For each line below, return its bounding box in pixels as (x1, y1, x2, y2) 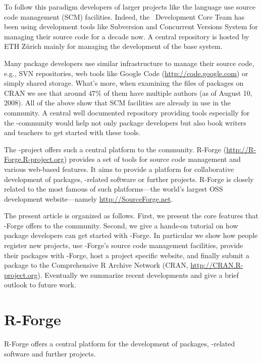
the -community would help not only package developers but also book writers (4, 117, 246, 128)
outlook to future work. (4, 279, 76, 290)
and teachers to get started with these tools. (4, 127, 141, 138)
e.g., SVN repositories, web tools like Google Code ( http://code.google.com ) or (4, 68, 248, 78)
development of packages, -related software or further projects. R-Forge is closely (4, 173, 254, 184)
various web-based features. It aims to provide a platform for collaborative (4, 163, 234, 174)
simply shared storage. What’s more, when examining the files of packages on (4, 78, 244, 88)
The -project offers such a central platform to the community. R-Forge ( (4, 144, 227, 154)
